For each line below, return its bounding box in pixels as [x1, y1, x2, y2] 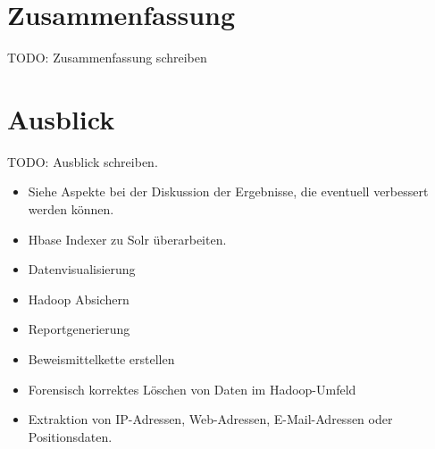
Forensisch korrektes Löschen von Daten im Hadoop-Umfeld [28, 379, 356, 398]
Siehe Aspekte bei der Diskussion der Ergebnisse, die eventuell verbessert [28, 182, 429, 201]
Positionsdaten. [28, 427, 113, 445]
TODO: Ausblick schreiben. [7, 152, 158, 170]
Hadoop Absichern [28, 289, 130, 308]
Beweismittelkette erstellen [28, 350, 175, 368]
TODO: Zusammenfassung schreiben [7, 48, 207, 67]
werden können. [28, 200, 114, 219]
